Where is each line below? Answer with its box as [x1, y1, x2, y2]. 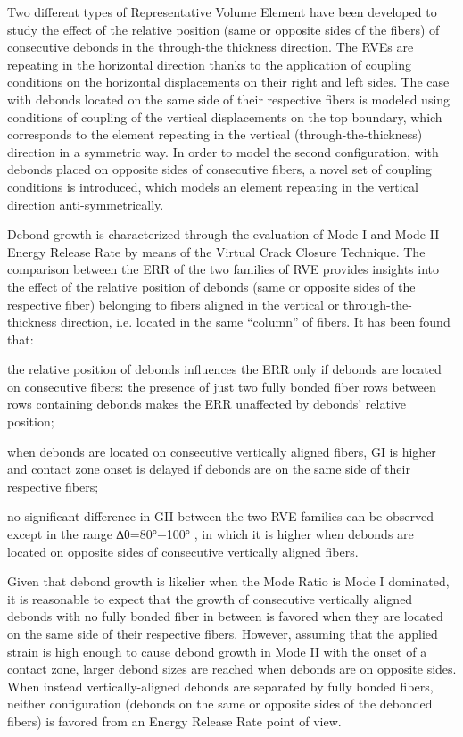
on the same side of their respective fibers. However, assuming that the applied [7, 625, 438, 642]
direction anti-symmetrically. [7, 195, 164, 213]
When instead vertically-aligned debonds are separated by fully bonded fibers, [7, 676, 434, 695]
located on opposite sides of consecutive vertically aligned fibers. [7, 542, 359, 560]
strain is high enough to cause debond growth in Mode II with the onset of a [7, 642, 427, 660]
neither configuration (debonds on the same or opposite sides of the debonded [7, 694, 433, 713]
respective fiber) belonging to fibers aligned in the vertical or [7, 294, 340, 313]
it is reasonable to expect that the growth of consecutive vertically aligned [7, 589, 413, 608]
